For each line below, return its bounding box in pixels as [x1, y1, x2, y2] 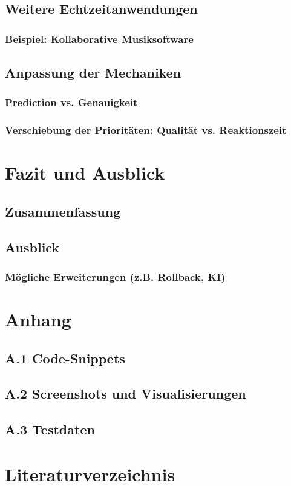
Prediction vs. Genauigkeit [5, 95, 138, 110]
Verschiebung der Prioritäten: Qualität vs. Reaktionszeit [5, 123, 287, 138]
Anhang [5, 307, 71, 332]
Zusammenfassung [5, 201, 121, 220]
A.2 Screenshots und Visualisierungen [5, 384, 246, 403]
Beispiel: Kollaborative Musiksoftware [5, 31, 194, 46]
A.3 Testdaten [5, 420, 95, 439]
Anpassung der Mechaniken [5, 63, 181, 82]
